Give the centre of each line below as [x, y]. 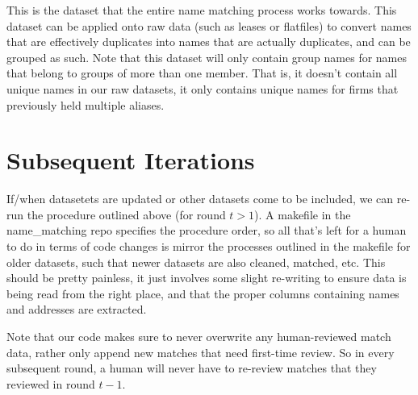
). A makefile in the [303, 214]
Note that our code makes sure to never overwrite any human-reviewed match [199, 337]
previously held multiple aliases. [86, 104]
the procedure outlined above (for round [126, 214]
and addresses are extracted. [77, 309]
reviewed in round [51, 383]
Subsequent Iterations [131, 160]
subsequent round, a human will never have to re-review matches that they [192, 368]
